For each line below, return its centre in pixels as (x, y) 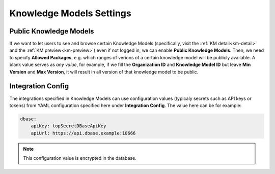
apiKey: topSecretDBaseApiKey (68, 126)
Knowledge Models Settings (71, 13)
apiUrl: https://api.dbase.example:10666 (83, 133)
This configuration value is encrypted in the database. (80, 158)
